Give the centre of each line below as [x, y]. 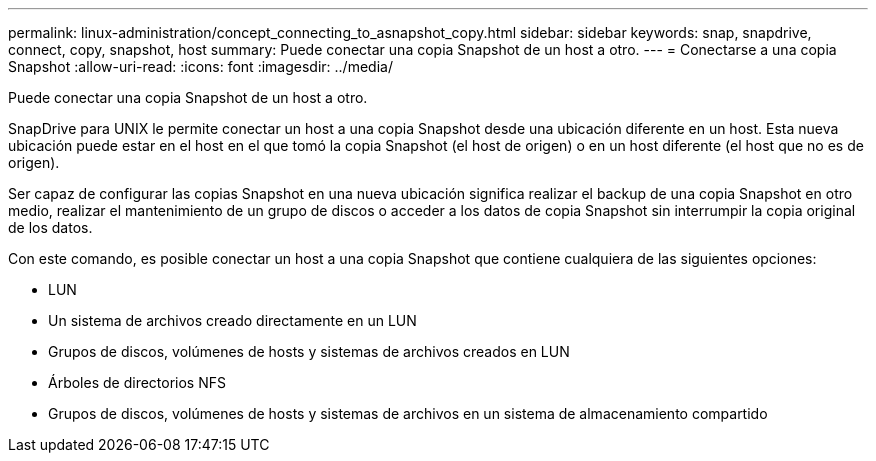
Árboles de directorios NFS [137, 382]
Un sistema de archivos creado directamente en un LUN [232, 320]
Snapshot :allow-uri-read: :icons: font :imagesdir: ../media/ [200, 66]
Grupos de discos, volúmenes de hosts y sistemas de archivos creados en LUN [309, 351]
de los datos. [50, 227]
